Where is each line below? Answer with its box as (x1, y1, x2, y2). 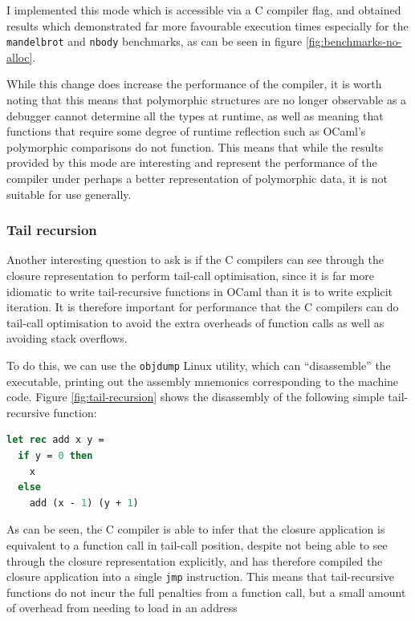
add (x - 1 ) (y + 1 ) (29, 497, 139, 509)
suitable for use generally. (6, 185, 132, 202)
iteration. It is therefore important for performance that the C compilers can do (6, 298, 399, 315)
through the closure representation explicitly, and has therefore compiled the (6, 552, 383, 569)
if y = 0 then (18, 450, 93, 461)
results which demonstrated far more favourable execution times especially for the (6, 17, 409, 34)
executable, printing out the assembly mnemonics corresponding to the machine (6, 372, 399, 389)
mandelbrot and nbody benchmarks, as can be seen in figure (6, 33, 303, 50)
